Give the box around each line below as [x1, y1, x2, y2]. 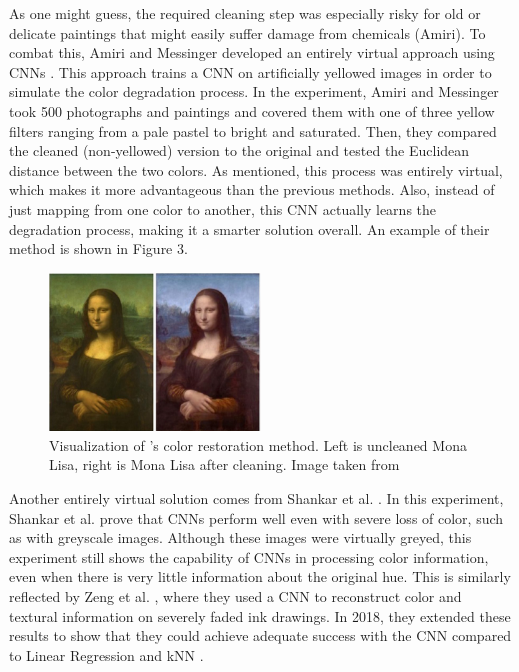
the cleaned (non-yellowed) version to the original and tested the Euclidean [9, 140, 470, 161]
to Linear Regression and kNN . [9, 644, 204, 665]
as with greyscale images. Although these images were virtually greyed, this [9, 527, 472, 548]
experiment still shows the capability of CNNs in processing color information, [9, 546, 489, 567]
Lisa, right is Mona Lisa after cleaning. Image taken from [49, 454, 400, 475]
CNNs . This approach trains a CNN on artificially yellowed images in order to [9, 61, 492, 82]
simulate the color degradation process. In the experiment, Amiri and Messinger [9, 81, 499, 102]
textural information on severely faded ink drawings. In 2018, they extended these [9, 605, 511, 626]
